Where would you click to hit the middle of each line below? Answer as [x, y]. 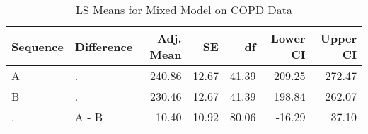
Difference [104, 46]
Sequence [38, 46]
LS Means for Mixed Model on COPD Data [184, 10]
